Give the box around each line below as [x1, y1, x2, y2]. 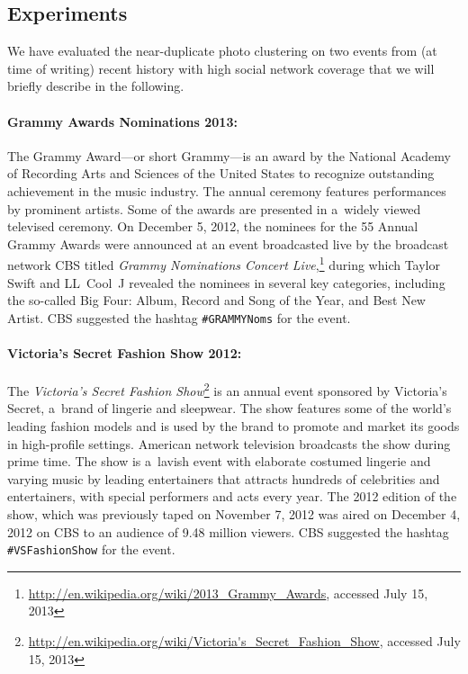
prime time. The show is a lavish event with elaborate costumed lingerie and [7, 452, 431, 471]
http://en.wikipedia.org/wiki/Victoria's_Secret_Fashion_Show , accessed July [28, 632, 461, 651]
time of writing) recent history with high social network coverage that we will [7, 58, 435, 77]
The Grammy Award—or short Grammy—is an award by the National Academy [7, 146, 451, 165]
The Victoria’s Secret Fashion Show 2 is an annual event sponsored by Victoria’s [7, 379, 447, 400]
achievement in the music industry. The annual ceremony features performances [7, 181, 446, 200]
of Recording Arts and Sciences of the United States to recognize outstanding [7, 164, 435, 183]
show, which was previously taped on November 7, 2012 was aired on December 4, [7, 505, 461, 524]
